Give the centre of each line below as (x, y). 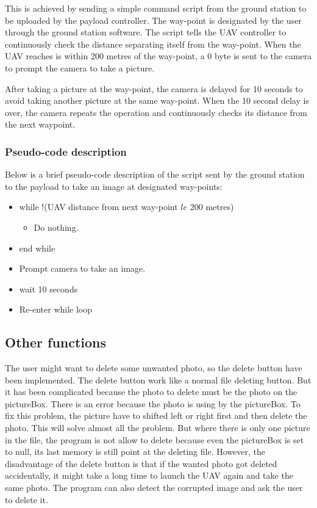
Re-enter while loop (56, 309)
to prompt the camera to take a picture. (80, 67)
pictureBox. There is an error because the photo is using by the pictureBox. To (153, 403)
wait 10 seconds (48, 288)
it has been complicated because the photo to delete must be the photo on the (151, 392)
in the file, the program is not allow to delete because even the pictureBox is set (155, 439)
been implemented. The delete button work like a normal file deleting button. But (158, 379)
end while (37, 248)
